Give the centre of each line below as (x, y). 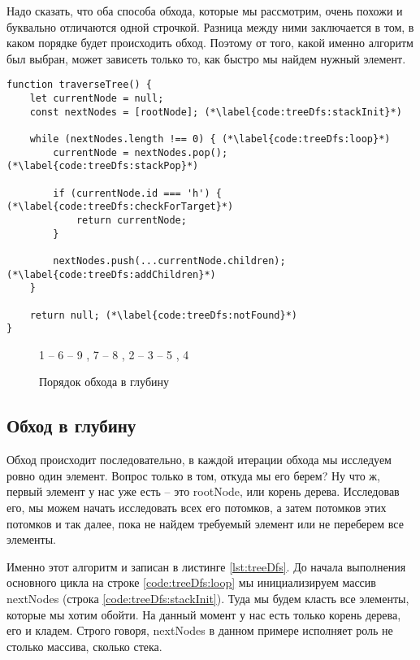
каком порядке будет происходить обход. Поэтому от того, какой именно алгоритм (210, 43)
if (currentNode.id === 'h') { (137, 193)
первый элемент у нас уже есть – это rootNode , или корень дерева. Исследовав (203, 491)
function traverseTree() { (79, 85)
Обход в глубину (71, 426)
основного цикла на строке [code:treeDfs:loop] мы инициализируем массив (191, 582)
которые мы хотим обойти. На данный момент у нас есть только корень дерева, (204, 614)
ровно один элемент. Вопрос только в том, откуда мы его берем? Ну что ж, (193, 475)
